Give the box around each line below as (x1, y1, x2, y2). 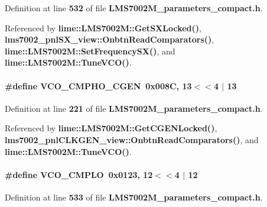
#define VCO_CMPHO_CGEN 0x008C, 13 (5, 79, 192, 92)
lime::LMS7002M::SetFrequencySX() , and (5, 44, 175, 57)
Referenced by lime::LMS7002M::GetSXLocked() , (5, 21, 201, 34)
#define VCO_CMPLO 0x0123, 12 (5, 168, 153, 180)
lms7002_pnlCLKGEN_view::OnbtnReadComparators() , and (5, 133, 259, 145)
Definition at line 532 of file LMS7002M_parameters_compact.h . (5, 2, 263, 14)
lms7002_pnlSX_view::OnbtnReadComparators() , (5, 33, 214, 46)
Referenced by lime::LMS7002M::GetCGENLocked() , (5, 122, 217, 134)
